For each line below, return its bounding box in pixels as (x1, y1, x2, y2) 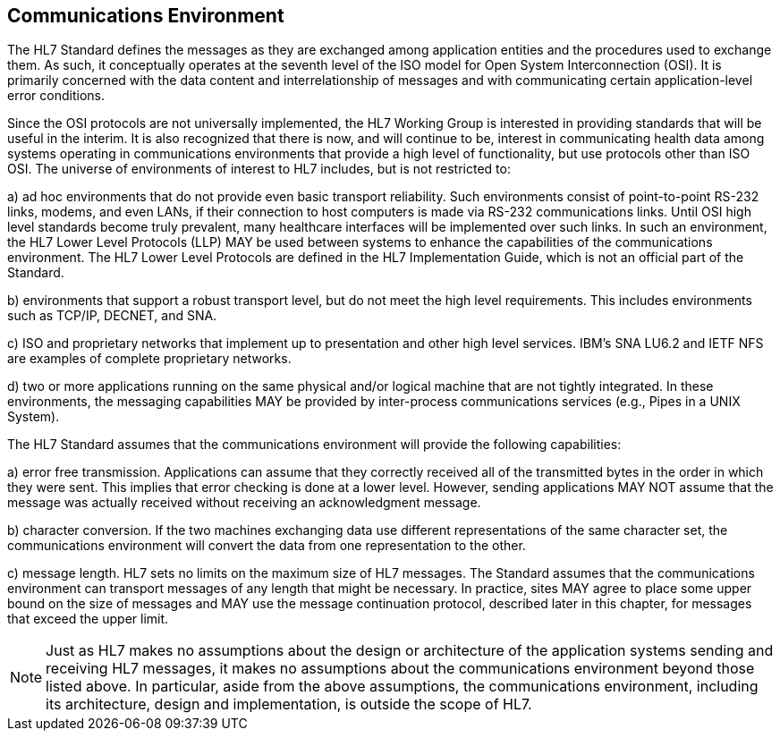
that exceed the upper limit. (7, 611, 169, 627)
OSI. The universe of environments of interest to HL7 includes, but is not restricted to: (7, 161, 511, 177)
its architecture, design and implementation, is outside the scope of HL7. (46, 695, 532, 714)
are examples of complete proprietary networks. (7, 351, 292, 367)
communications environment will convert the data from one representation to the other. (7, 538, 526, 554)
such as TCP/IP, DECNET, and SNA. (7, 308, 217, 324)
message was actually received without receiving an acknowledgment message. (7, 495, 481, 511)
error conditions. (7, 88, 105, 104)
